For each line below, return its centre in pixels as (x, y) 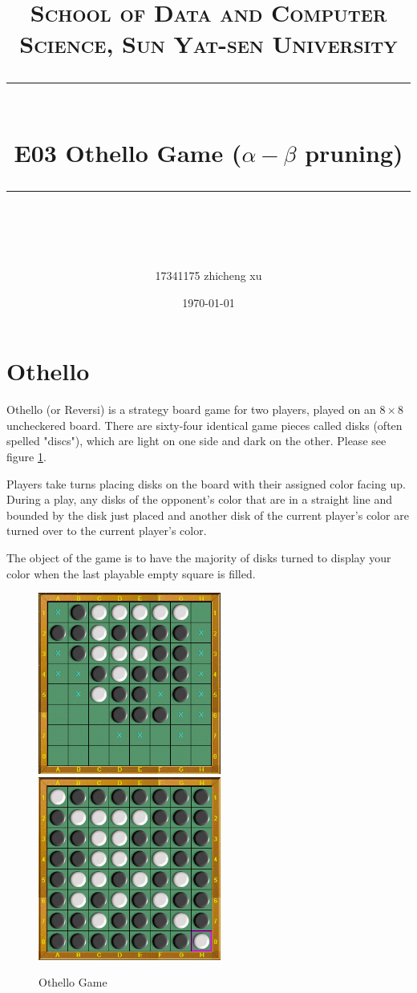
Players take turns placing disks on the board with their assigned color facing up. (206, 483)
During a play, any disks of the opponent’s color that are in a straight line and (199, 499)
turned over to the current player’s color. (107, 531)
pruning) (354, 152)
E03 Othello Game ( (128, 152)
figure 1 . (26, 457)
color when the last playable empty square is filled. (131, 573)
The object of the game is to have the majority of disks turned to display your (199, 557)
